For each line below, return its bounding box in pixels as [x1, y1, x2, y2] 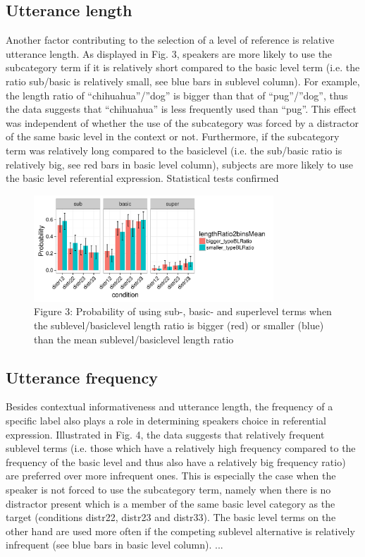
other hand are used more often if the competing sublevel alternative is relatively [6, 523, 355, 538]
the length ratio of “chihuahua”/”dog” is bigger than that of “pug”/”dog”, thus [6, 87, 348, 102]
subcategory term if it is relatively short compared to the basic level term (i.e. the [6, 60, 360, 75]
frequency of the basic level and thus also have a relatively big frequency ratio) [6, 454, 346, 469]
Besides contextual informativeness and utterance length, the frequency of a [6, 399, 333, 414]
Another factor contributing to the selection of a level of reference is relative [6, 32, 335, 47]
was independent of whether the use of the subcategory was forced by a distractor [6, 115, 359, 130]
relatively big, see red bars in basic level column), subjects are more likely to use [6, 157, 353, 171]
